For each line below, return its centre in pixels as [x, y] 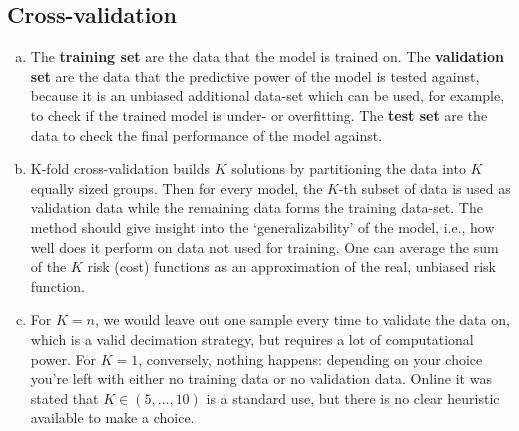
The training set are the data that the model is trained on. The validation [267, 56]
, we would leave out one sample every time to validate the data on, [302, 319]
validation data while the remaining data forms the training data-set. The [256, 207]
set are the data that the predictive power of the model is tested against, [255, 75]
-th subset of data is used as [424, 187]
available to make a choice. [112, 417]
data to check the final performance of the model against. [206, 134]
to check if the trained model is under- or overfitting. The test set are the [259, 114]
